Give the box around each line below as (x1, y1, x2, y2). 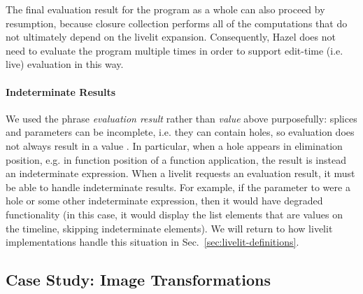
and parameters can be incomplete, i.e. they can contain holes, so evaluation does (6, 125, 355, 139)
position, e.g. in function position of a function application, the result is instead (6, 152, 347, 167)
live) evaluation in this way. (6, 57, 124, 71)
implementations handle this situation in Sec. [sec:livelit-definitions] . (6, 234, 299, 249)
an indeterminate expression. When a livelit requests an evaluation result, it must (6, 166, 355, 181)
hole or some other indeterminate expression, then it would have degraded (6, 193, 323, 208)
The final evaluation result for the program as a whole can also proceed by (6, 2, 325, 16)
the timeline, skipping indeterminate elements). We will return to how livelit (6, 220, 333, 235)
